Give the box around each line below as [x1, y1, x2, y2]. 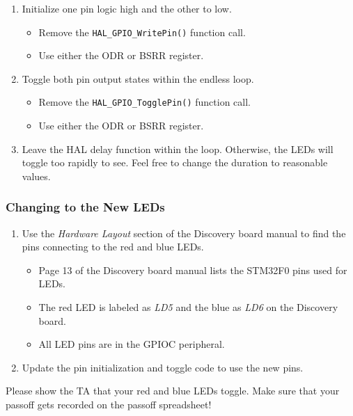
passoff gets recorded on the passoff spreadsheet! [6, 397, 212, 412]
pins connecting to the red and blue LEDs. [22, 239, 204, 254]
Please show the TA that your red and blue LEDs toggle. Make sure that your [6, 383, 340, 398]
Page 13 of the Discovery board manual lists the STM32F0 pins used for [38, 262, 347, 277]
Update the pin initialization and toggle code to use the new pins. [22, 360, 304, 374]
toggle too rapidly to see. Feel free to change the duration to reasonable [22, 155, 328, 170]
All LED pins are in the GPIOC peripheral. [38, 337, 225, 351]
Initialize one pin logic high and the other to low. [22, 1, 232, 15]
